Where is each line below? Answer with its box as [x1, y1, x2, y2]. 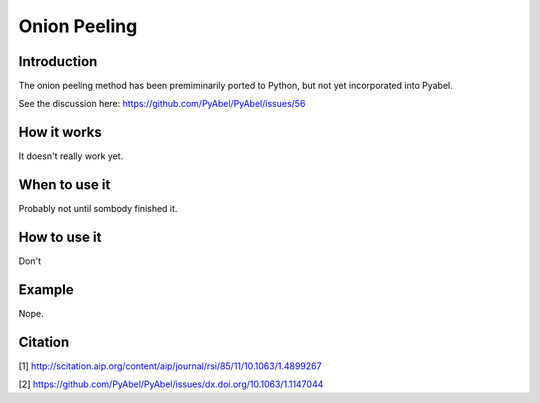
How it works [18, 124, 102, 141]
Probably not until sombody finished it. [18, 203, 178, 215]
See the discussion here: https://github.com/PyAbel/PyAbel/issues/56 [18, 98, 306, 110]
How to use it [18, 229, 102, 246]
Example [18, 281, 74, 298]
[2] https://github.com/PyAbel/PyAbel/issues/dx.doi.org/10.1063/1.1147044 [18, 378, 324, 390]
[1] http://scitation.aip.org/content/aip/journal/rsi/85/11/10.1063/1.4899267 [18, 360, 322, 372]
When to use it [18, 176, 111, 194]
